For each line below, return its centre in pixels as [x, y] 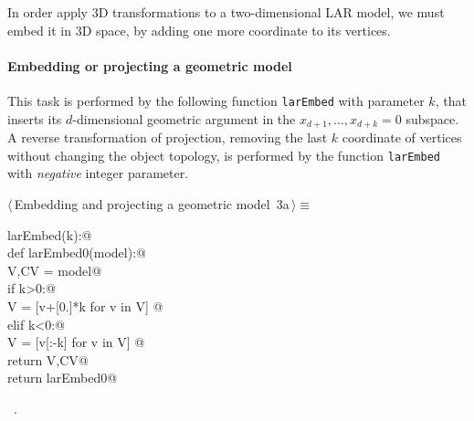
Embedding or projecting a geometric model [150, 65]
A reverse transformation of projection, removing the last [168, 137]
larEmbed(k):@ [50, 234]
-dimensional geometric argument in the [184, 118]
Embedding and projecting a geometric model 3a [152, 203]
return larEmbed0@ [63, 378]
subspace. [432, 118]
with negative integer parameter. [98, 173]
